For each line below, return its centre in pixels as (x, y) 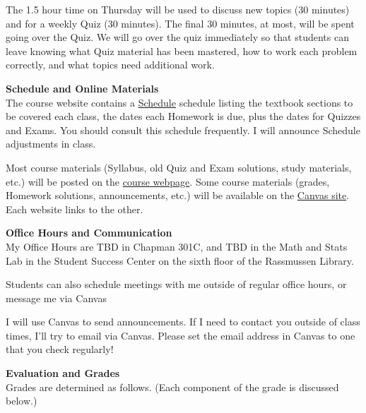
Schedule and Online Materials (82, 88)
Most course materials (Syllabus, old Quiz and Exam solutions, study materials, (179, 167)
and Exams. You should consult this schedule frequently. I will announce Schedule (183, 130)
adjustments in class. (51, 144)
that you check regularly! (60, 349)
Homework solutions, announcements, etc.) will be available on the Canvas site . (178, 195)
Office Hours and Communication (89, 233)
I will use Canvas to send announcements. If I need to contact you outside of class (183, 322)
